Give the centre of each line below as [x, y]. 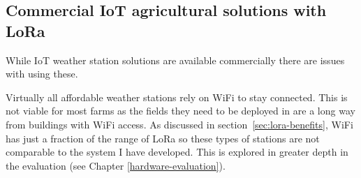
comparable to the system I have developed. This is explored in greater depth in [177, 152]
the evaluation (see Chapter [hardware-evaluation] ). [116, 165]
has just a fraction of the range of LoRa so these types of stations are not [163, 138]
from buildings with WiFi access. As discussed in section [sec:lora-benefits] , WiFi [179, 124]
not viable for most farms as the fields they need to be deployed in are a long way [180, 111]
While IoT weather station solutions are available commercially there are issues [175, 60]
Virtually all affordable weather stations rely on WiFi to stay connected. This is [177, 97]
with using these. [42, 74]
